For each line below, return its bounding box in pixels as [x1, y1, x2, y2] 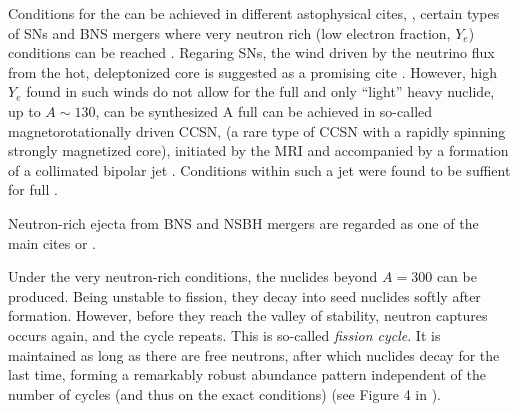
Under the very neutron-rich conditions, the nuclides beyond [8, 266, 378, 287]
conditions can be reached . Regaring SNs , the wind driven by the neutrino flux [8, 42, 495, 63]
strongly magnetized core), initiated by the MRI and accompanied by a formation [8, 140, 509, 161]
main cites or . [8, 232, 96, 253]
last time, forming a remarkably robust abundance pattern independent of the [8, 364, 486, 385]
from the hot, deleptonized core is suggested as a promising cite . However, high [8, 61, 497, 82]
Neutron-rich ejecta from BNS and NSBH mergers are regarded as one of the [8, 212, 479, 233]
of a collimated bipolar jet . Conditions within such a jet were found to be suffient [8, 159, 511, 180]
